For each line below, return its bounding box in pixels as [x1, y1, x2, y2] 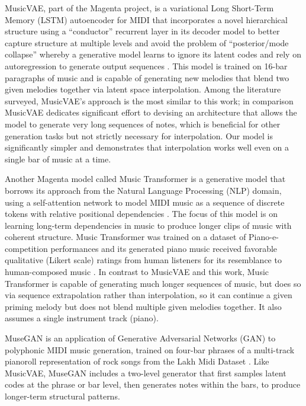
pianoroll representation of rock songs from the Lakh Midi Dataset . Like [5, 355, 269, 367]
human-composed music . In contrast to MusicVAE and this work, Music [5, 266, 269, 278]
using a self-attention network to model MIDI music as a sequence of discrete [5, 196, 285, 208]
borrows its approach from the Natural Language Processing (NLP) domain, [5, 184, 282, 196]
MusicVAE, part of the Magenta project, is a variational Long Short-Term [5, 2, 274, 14]
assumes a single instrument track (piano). [5, 312, 159, 324]
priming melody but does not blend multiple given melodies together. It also [5, 300, 282, 312]
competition [5, 242, 48, 254]
